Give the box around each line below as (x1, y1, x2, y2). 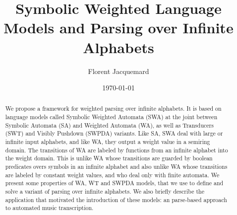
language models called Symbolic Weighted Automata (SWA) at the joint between (5, 113, 218, 121)
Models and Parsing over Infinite (3, 17, 234, 38)
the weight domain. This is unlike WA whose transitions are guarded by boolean (5, 154, 213, 162)
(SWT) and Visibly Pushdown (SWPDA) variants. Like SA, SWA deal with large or (5, 129, 223, 138)
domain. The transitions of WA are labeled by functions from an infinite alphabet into (5, 145, 228, 154)
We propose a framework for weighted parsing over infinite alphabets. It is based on (5, 104, 222, 113)
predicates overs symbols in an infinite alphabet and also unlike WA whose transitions (5, 162, 228, 171)
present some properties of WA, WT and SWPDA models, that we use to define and (5, 179, 224, 187)
